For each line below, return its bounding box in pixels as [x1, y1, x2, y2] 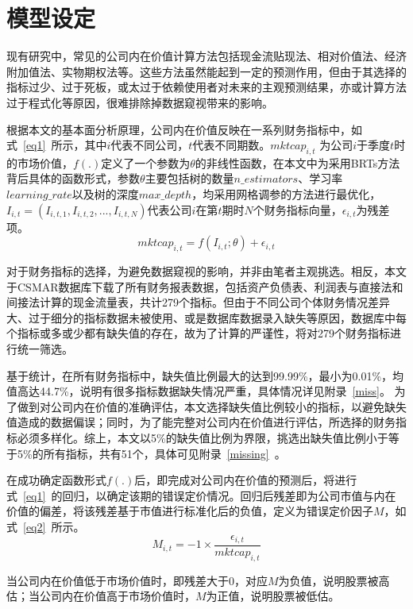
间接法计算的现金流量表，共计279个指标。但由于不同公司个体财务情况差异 [6, 294, 390, 310]
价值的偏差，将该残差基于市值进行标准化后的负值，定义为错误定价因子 [6, 503, 373, 519]
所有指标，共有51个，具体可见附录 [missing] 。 [43, 445, 286, 461]
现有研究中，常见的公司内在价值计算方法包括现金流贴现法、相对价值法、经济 [6, 48, 407, 64]
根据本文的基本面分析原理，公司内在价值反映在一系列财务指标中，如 [6, 121, 362, 137]
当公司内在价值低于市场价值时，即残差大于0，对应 [6, 572, 268, 588]
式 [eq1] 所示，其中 [6, 137, 107, 153]
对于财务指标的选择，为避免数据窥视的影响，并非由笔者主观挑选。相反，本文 [6, 263, 407, 279]
